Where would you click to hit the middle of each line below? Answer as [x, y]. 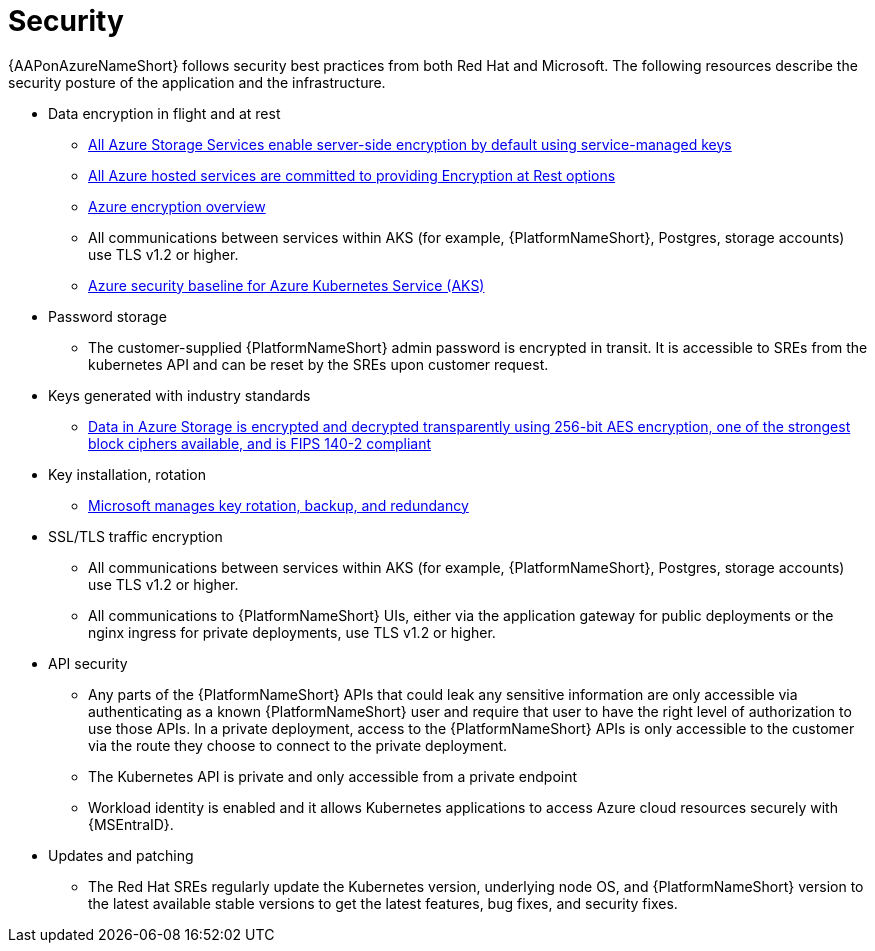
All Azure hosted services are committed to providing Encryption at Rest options [352, 175]
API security [88, 663]
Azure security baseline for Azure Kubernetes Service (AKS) [286, 285]
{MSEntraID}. [131, 824]
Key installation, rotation [127, 474]
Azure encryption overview [177, 206]
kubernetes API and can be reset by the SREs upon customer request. [318, 364]
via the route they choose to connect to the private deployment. [298, 745]
